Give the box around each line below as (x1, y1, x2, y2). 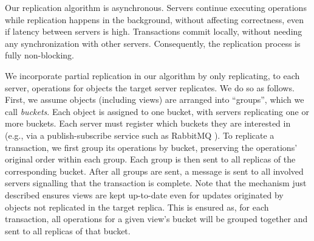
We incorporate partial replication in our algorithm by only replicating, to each (5, 69, 300, 82)
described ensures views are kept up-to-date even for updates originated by (5, 188, 284, 201)
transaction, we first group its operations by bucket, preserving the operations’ (5, 141, 298, 153)
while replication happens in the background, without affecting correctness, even (5, 13, 304, 26)
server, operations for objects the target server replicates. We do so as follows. (5, 81, 295, 94)
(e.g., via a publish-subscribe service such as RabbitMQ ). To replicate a (5, 128, 275, 141)
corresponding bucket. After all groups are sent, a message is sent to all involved (5, 164, 304, 177)
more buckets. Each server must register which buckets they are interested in (5, 117, 291, 130)
